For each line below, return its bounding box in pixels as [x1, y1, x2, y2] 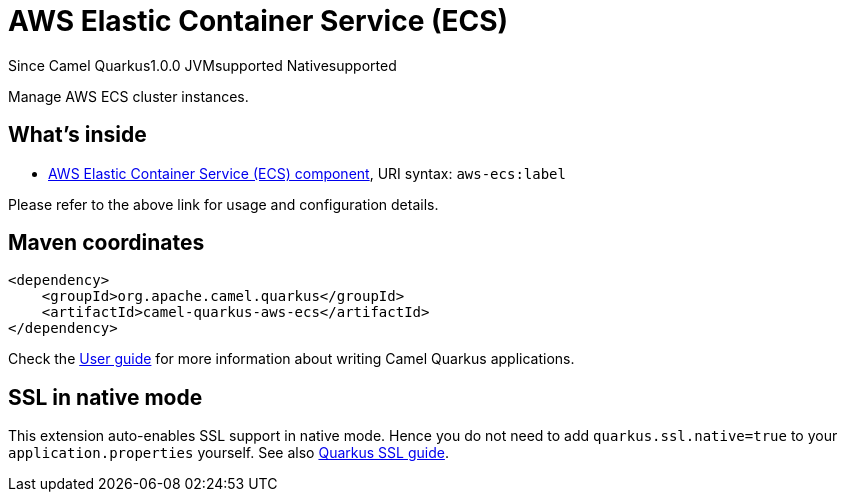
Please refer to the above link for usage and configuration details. [8, 195, 439, 213]
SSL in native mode [8, 384, 203, 410]
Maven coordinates [8, 230, 205, 256]
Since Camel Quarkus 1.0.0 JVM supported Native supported [8, 56, 397, 74]
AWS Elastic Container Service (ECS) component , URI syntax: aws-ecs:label [48, 164, 566, 182]
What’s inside [8, 122, 147, 148]
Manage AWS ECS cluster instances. [8, 87, 249, 105]
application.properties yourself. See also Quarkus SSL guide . [8, 444, 449, 462]
